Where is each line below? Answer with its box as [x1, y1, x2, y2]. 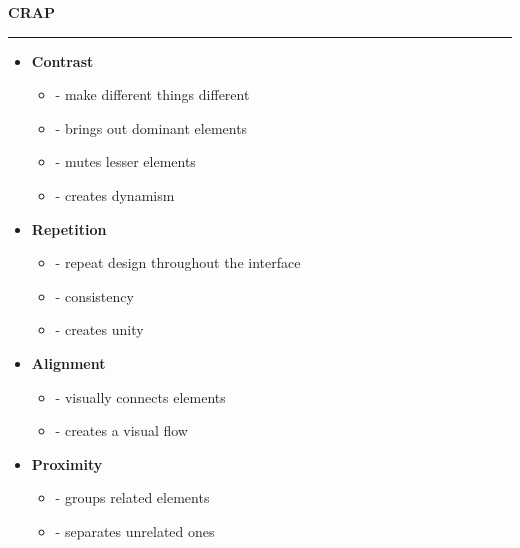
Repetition [31, 218, 107, 239]
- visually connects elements [55, 386, 226, 407]
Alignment [31, 352, 106, 373]
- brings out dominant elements [55, 117, 248, 138]
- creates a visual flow [55, 420, 188, 441]
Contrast [31, 50, 94, 71]
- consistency [55, 285, 134, 306]
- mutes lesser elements [55, 151, 196, 172]
